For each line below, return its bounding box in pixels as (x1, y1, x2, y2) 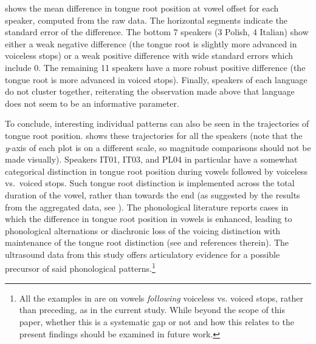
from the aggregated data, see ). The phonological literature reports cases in (5, 200, 289, 213)
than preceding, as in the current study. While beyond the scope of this (19, 303, 285, 316)
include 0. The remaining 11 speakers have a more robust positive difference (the (5, 61, 306, 73)
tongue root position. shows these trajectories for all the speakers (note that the (5, 129, 303, 141)
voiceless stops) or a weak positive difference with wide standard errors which (5, 49, 293, 62)
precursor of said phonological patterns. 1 (5, 260, 156, 275)
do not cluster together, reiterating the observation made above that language (5, 85, 295, 98)
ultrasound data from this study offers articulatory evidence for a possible (5, 248, 280, 260)
